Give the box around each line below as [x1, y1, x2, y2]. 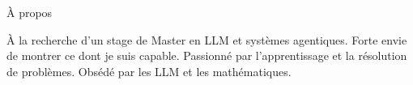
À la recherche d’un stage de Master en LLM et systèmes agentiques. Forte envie [6, 31, 407, 48]
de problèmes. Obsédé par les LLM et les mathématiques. [6, 62, 292, 79]
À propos [6, 4, 53, 20]
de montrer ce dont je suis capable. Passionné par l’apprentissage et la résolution [6, 47, 407, 64]
